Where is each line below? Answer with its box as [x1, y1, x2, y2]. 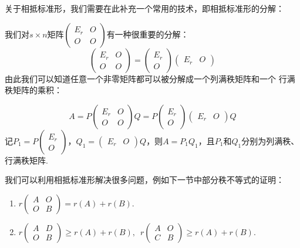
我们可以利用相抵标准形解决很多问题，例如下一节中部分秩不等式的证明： [5, 174, 284, 186]
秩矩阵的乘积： [5, 84, 62, 96]
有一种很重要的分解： [106, 28, 189, 40]
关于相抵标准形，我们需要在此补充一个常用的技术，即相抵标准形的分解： [5, 2, 284, 14]
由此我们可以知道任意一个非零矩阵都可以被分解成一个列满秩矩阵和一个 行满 [5, 72, 295, 84]
